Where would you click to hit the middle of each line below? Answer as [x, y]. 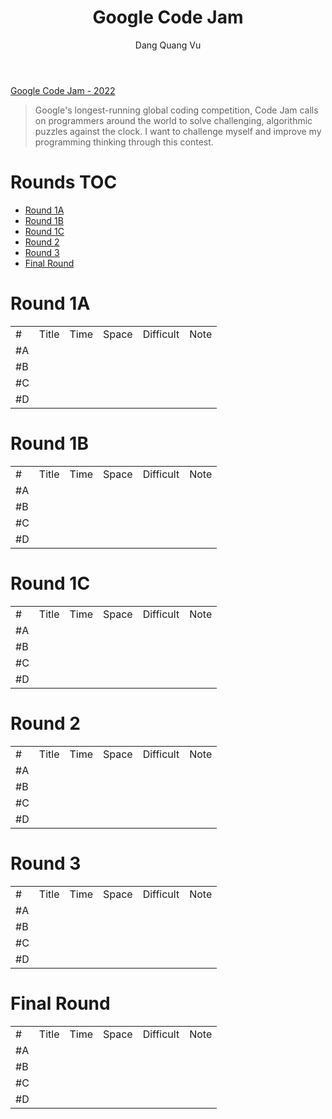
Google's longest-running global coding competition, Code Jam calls [176, 110]
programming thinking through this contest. [124, 142]
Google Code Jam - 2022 [63, 90]
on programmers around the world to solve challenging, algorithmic [173, 120]
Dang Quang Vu [168, 45]
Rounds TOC [64, 182]
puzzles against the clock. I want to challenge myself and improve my [178, 131]
